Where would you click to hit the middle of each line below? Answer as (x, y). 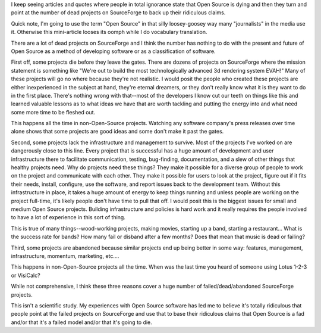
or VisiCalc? (26, 275)
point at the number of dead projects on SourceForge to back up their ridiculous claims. (118, 13)
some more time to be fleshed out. (53, 112)
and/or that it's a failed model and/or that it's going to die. (82, 322)
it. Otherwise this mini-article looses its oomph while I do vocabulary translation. (109, 32)
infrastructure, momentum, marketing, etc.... (65, 256)
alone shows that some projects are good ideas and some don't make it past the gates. (117, 132)
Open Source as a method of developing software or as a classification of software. (114, 51)
